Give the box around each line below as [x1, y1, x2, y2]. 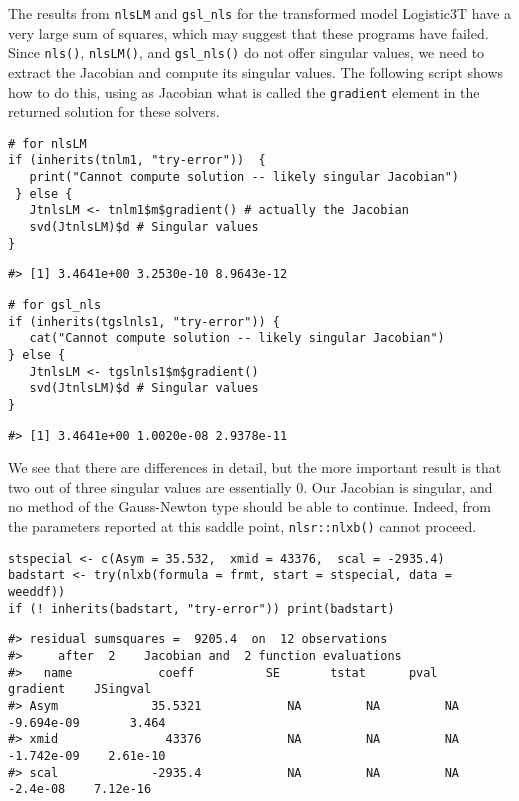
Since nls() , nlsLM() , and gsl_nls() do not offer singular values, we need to [8, 42, 485, 63]
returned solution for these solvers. [8, 101, 220, 122]
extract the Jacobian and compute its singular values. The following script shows [8, 61, 504, 82]
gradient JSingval [8, 682, 152, 697]
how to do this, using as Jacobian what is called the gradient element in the [8, 81, 480, 102]
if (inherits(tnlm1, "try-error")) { [8, 153, 266, 168]
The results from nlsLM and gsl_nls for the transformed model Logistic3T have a [8, 3, 512, 23]
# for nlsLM [8, 136, 87, 151]
